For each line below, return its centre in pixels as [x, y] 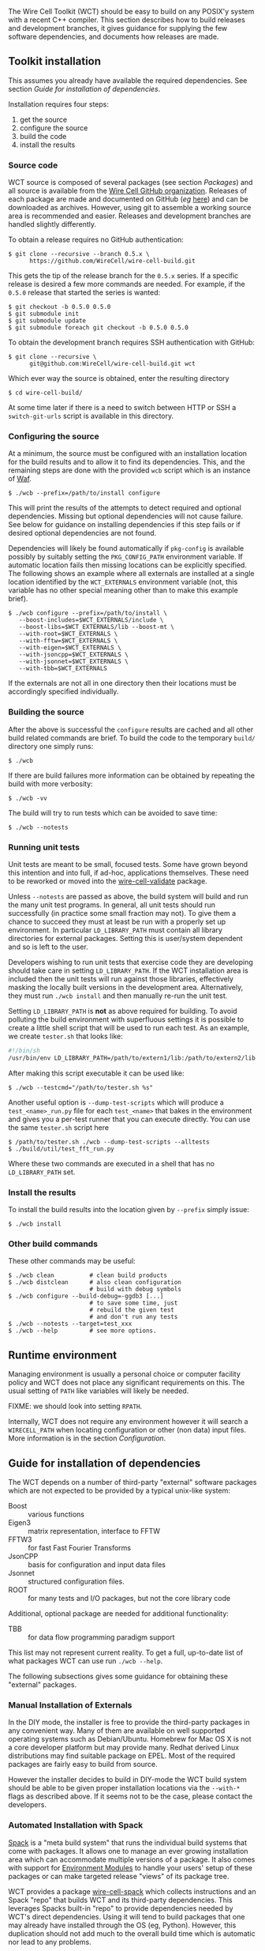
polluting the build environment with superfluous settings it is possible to [126, 1019]
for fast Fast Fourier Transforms [80, 1547]
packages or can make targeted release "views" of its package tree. [119, 1876]
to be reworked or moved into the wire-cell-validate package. [108, 881]
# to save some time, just [134, 1303]
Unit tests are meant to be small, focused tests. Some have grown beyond [128, 864]
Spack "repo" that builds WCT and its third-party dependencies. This [120, 1900]
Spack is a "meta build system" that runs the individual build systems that [127, 1842]
